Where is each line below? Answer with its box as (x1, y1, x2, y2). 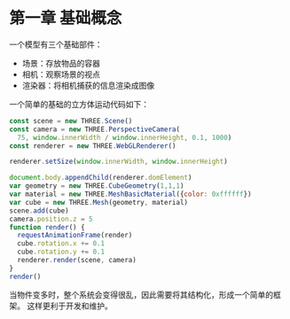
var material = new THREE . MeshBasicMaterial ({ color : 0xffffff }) (9, 190, 252, 199)
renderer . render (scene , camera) (17, 256, 137, 265)
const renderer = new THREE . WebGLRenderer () (9, 141, 176, 151)
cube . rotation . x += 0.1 (17, 239, 105, 248)
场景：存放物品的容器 (21, 58, 100, 68)
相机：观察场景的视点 (21, 68, 100, 80)
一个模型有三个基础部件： (9, 39, 103, 50)
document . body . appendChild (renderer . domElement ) (9, 174, 192, 183)
